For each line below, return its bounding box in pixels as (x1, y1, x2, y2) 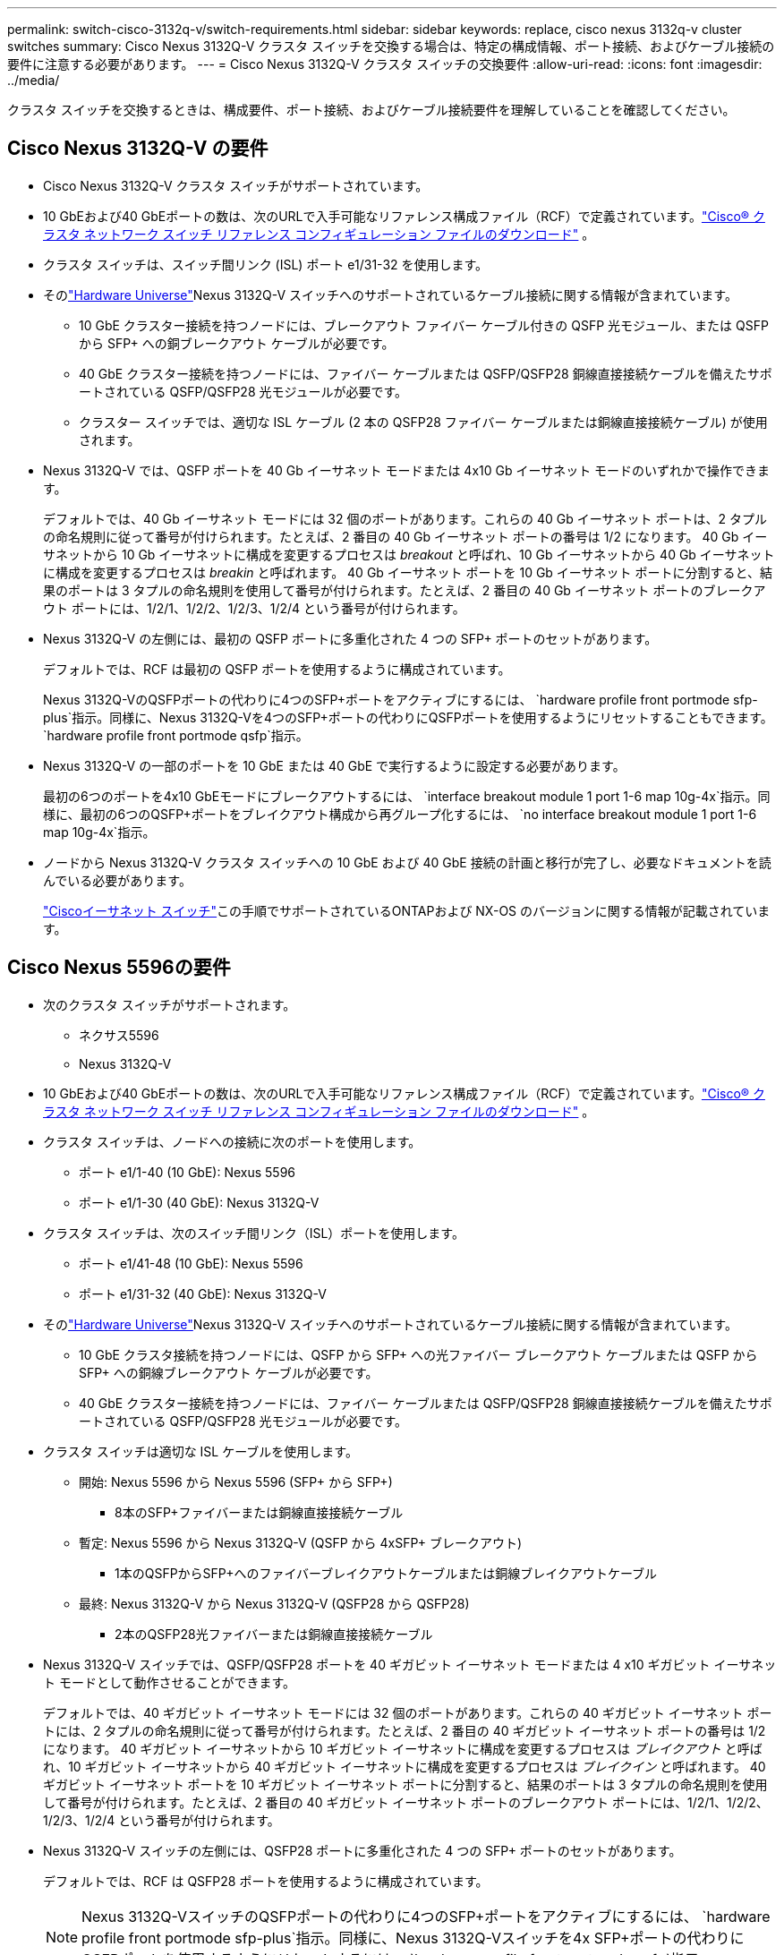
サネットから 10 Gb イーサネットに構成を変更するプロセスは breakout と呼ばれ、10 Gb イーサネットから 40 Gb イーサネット (43, 546, 775, 562)
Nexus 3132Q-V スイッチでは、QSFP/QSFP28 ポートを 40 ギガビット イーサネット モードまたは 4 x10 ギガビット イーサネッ (43, 1656, 777, 1672)
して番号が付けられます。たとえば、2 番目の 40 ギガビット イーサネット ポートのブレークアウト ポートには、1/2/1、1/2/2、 (43, 1794, 769, 1810)
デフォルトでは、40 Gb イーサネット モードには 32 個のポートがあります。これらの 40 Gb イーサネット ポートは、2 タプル (43, 510, 767, 526)
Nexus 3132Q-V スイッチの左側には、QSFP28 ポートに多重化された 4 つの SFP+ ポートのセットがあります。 (43, 1842, 682, 1858)
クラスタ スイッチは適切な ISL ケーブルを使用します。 (43, 1443, 358, 1459)
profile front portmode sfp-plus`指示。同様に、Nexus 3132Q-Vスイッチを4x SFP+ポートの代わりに (81, 1928, 745, 1947)
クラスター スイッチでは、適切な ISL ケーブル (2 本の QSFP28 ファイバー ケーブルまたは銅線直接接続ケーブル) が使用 (79, 414, 768, 430)
